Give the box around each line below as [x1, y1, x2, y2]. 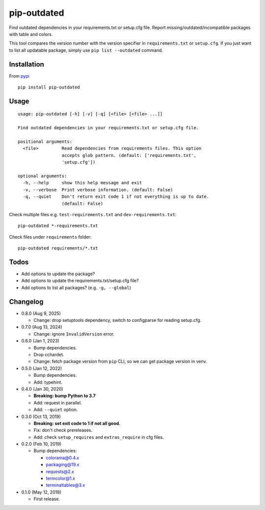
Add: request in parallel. [33, 399, 82, 405]
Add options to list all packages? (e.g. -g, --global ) [21, 284, 132, 290]
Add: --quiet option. [33, 407, 78, 413]
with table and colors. [9, 31, 53, 37]
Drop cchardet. [33, 352, 64, 357]
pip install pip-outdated [18, 85, 80, 90]
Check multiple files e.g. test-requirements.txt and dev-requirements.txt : [9, 211, 177, 217]
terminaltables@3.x [46, 482, 85, 488]
